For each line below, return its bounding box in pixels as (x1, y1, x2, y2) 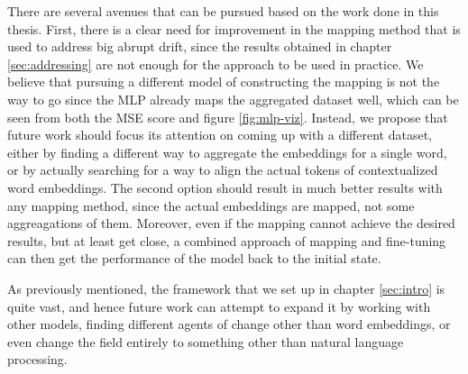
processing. (7, 350, 68, 369)
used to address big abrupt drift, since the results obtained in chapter (7, 37, 392, 56)
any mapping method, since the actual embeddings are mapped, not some (7, 196, 415, 214)
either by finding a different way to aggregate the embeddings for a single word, (7, 142, 447, 161)
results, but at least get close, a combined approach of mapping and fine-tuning (7, 231, 446, 250)
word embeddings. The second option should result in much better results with (7, 178, 443, 196)
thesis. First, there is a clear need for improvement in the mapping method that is (7, 19, 461, 38)
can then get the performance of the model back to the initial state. (7, 249, 381, 268)
